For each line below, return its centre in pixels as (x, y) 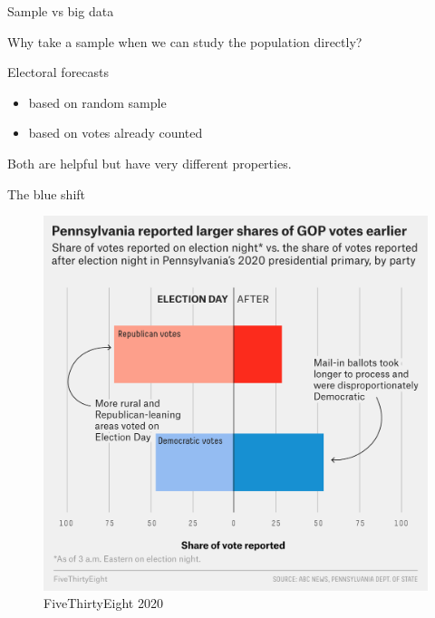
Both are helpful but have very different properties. (150, 163)
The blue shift (47, 193)
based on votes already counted (116, 133)
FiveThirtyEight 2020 (103, 603)
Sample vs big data (61, 11)
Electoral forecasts (58, 72)
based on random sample (97, 102)
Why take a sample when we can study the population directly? (185, 41)
